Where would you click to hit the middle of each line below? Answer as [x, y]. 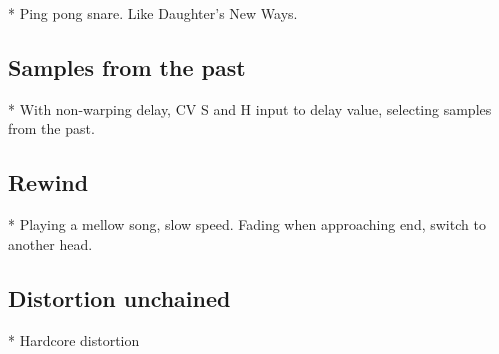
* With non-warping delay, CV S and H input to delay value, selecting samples [250, 108]
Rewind [48, 182]
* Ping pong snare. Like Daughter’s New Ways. [153, 13]
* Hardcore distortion [74, 339]
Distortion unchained [119, 297]
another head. [50, 243]
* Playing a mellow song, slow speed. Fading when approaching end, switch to [247, 224]
